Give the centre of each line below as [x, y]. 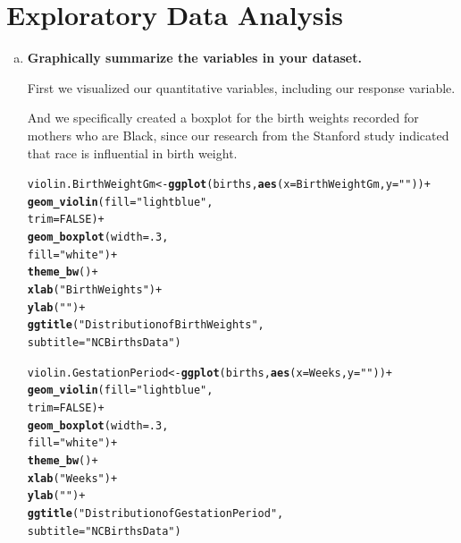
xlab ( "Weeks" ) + [72, 478]
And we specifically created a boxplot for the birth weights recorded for [223, 118]
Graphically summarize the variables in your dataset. [194, 58]
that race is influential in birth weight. [132, 153]
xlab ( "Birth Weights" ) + [95, 290]
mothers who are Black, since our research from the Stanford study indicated [238, 135]
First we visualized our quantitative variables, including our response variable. [241, 87]
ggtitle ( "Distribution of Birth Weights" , [146, 325]
